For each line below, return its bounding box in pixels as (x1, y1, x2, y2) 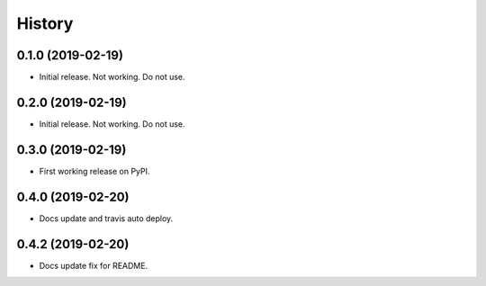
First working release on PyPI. (39, 165, 150, 176)
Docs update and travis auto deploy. (39, 212, 174, 224)
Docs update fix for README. (39, 260, 148, 271)
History (16, 13, 74, 33)
